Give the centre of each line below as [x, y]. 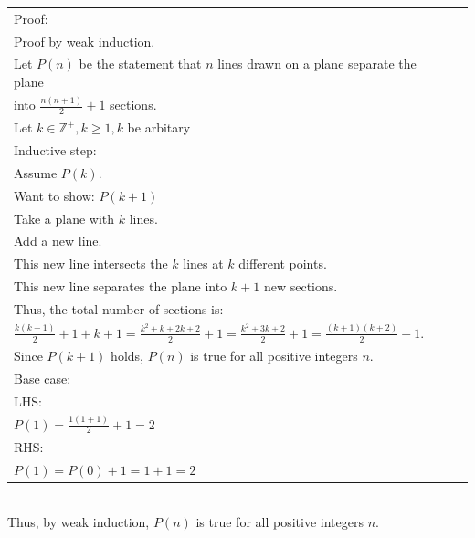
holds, [127, 355]
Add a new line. [58, 241]
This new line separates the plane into [121, 286]
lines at [203, 264]
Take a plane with [64, 218]
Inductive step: [55, 150]
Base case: [42, 378]
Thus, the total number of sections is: [119, 309]
